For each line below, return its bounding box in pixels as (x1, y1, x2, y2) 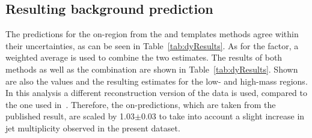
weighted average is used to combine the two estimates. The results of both (5, 51, 283, 64)
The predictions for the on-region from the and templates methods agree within (5, 28, 299, 40)
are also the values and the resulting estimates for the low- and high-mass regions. (5, 74, 308, 87)
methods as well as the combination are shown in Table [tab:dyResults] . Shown (5, 62, 298, 75)
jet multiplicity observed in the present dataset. (5, 121, 180, 134)
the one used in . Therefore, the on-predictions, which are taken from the (5, 98, 276, 110)
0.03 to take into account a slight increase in (141, 110, 305, 122)
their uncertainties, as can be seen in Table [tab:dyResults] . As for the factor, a (5, 39, 299, 52)
